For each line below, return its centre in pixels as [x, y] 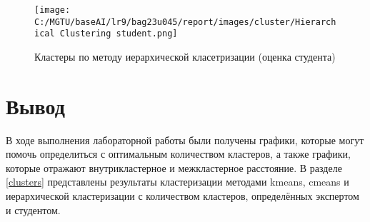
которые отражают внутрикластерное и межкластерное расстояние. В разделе [174, 167]
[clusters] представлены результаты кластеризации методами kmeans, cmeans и [177, 182]
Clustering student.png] [119, 34]
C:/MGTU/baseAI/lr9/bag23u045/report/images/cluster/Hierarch [185, 22]
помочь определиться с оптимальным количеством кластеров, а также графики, [178, 154]
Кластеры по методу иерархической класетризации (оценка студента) [185, 56]
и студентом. [33, 210]
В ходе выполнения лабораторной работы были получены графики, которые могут [185, 140]
